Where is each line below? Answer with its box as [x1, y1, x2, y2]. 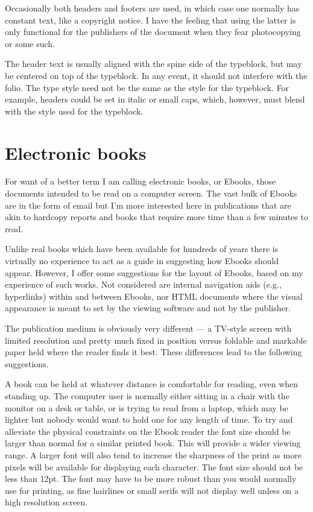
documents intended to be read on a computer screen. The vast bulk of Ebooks [5, 187, 297, 200]
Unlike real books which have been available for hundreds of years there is [5, 242, 279, 255]
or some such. [5, 37, 55, 49]
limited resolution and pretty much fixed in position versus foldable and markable [5, 333, 307, 346]
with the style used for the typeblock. [5, 104, 144, 117]
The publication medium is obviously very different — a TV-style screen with [5, 322, 292, 334]
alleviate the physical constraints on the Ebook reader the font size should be [5, 425, 291, 437]
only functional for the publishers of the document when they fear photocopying [5, 25, 301, 38]
